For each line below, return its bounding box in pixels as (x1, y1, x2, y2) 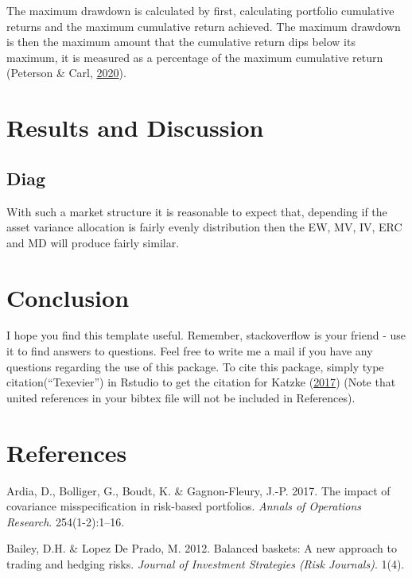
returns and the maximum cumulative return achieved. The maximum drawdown (6, 17, 401, 34)
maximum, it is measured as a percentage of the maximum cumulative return (6, 48, 383, 65)
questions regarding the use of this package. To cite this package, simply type (6, 358, 384, 374)
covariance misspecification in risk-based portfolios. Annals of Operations (6, 498, 362, 514)
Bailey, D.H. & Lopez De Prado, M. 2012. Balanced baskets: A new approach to (6, 540, 397, 557)
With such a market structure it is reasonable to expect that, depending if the (6, 203, 387, 219)
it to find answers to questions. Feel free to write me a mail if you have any (6, 343, 373, 359)
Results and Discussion (6, 111, 264, 144)
